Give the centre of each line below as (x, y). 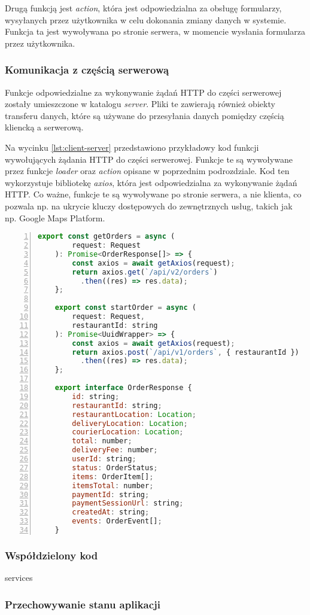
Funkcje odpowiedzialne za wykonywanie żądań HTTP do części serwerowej (143, 92)
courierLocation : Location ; (128, 432)
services (19, 578)
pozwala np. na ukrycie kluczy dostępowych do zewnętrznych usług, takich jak (149, 205)
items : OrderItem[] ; (113, 477)
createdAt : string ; (111, 512)
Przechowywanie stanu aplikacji (83, 604)
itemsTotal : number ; (113, 485)
